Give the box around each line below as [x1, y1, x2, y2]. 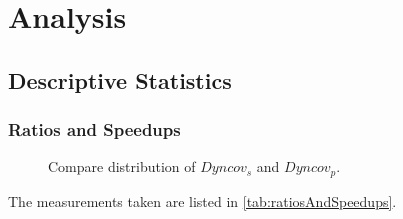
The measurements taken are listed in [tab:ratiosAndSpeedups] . [8, 190, 397, 211]
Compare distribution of [48, 156, 196, 177]
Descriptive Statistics [8, 64, 232, 95]
